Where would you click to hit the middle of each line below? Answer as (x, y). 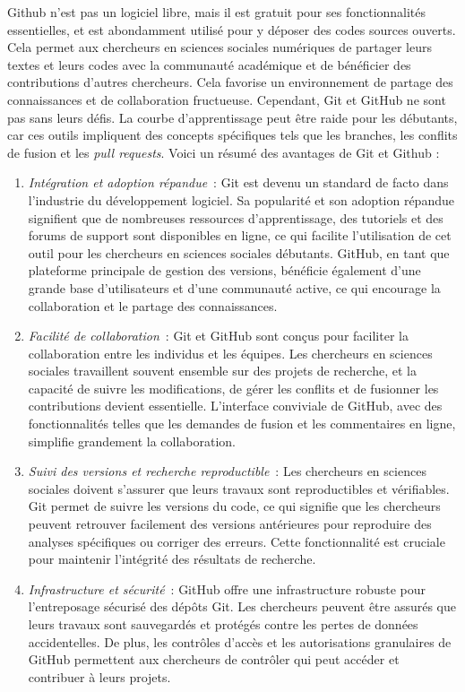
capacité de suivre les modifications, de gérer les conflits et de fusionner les (233, 388)
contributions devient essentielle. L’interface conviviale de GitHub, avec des (235, 406)
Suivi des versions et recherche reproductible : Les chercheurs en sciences (227, 471)
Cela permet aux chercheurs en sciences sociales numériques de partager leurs (220, 47)
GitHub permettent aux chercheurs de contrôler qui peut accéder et (214, 659)
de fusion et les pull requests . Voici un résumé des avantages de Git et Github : (224, 152)
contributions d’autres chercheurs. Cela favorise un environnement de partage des (230, 82)
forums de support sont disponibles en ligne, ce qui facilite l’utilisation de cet (240, 235)
